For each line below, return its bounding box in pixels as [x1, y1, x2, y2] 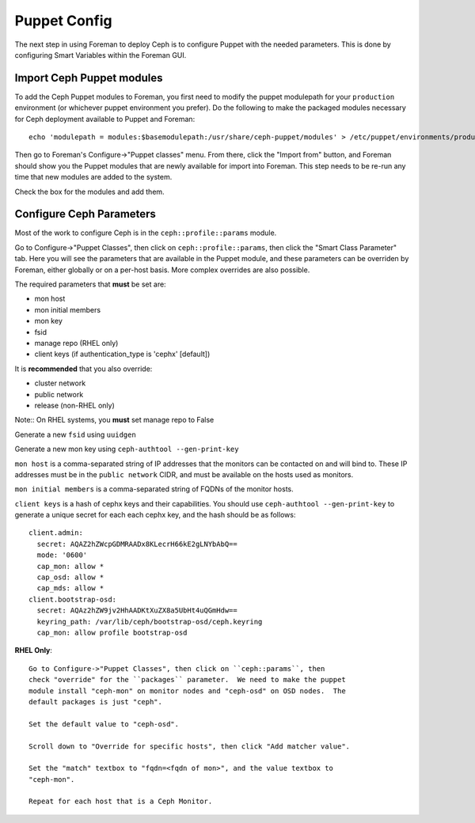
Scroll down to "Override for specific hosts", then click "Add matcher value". [28, 741, 351, 751]
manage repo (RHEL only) [34, 339, 119, 347]
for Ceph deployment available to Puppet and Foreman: [14, 114, 196, 123]
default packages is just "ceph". [28, 697, 162, 706]
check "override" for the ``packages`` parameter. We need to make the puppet [28, 675, 346, 685]
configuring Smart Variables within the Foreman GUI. [14, 50, 187, 59]
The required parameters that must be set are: [14, 279, 166, 289]
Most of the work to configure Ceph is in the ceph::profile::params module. [14, 228, 277, 237]
